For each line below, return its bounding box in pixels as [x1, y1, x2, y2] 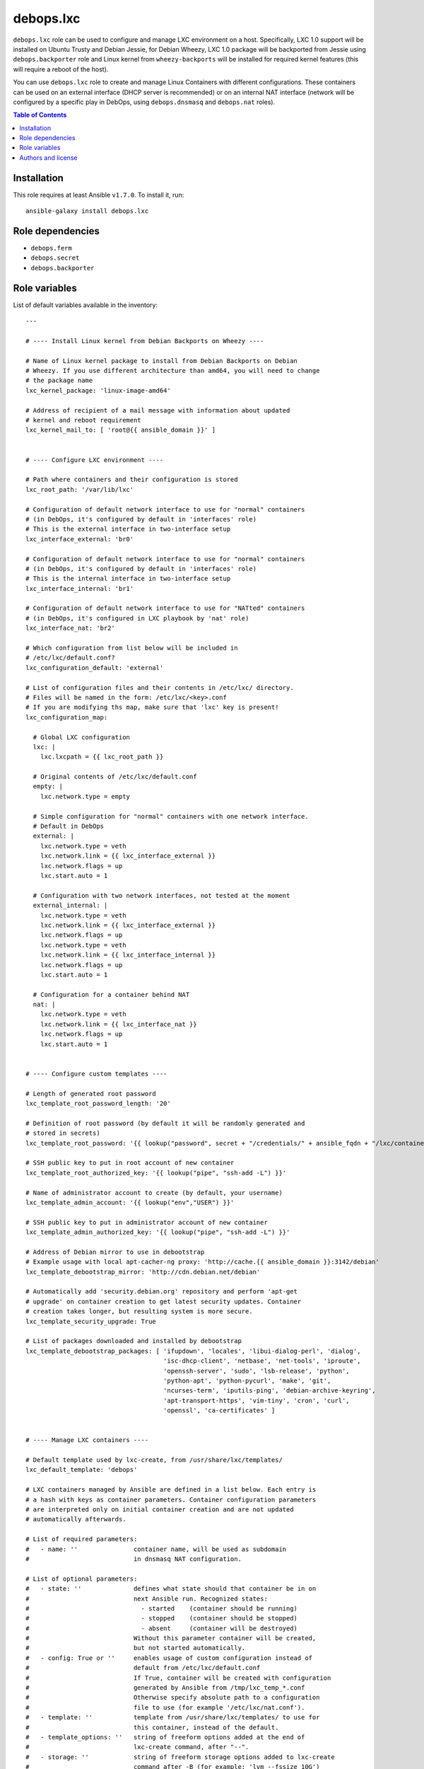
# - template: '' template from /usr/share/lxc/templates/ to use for [25, 1713, 320, 1722]
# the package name [25, 376, 93, 385]
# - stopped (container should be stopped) [25, 1614, 298, 1623]
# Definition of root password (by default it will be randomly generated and [25, 1119, 305, 1127]
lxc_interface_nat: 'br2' [25, 624, 116, 633]
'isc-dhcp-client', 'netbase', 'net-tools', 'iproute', [163, 1357, 361, 1365]
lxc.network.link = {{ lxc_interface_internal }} [40, 951, 216, 959]
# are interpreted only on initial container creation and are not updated [25, 1506, 294, 1514]
